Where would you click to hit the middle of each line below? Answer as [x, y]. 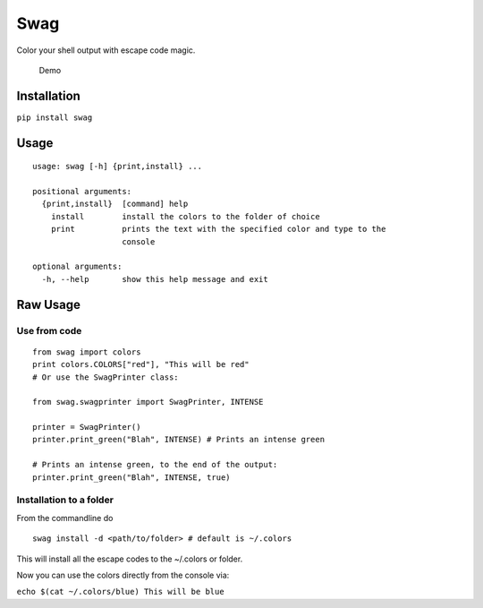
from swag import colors [87, 352]
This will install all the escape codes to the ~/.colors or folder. [130, 559]
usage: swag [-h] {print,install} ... [118, 167]
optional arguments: [77, 267]
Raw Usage [48, 304]
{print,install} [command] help [115, 204]
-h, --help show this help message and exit [155, 279]
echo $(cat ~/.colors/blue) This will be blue [120, 592]
